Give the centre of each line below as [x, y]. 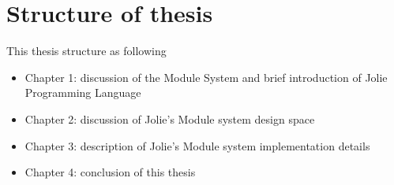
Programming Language [83, 92]
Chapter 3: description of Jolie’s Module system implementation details [197, 145]
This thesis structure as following [86, 51]
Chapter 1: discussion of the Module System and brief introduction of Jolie [206, 77]
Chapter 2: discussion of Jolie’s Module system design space [170, 118]
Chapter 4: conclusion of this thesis [110, 172]
